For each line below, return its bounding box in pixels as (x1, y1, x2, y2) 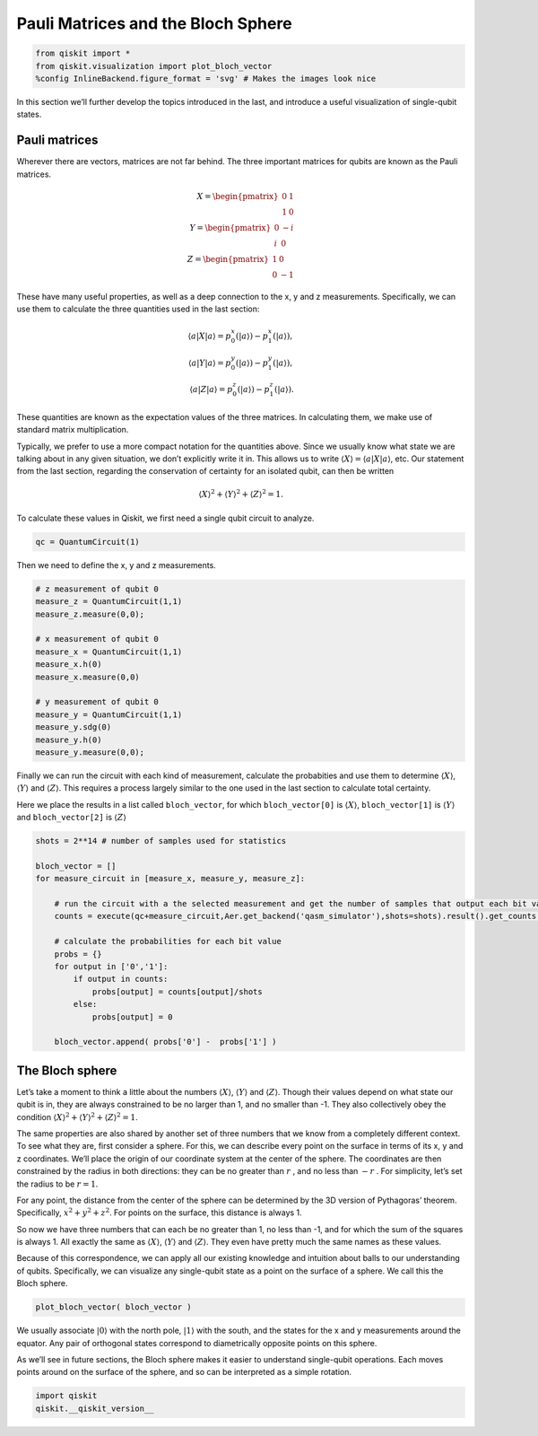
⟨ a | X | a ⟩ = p (187, 330, 232, 341)
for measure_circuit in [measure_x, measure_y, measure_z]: (35, 873, 306, 884)
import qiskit (35, 1391, 98, 1401)
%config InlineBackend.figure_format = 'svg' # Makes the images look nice (35, 73, 377, 83)
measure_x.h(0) (35, 660, 102, 670)
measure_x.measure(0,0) (35, 671, 141, 682)
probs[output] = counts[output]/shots (91, 986, 264, 996)
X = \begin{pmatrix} (196, 191, 279, 201)
